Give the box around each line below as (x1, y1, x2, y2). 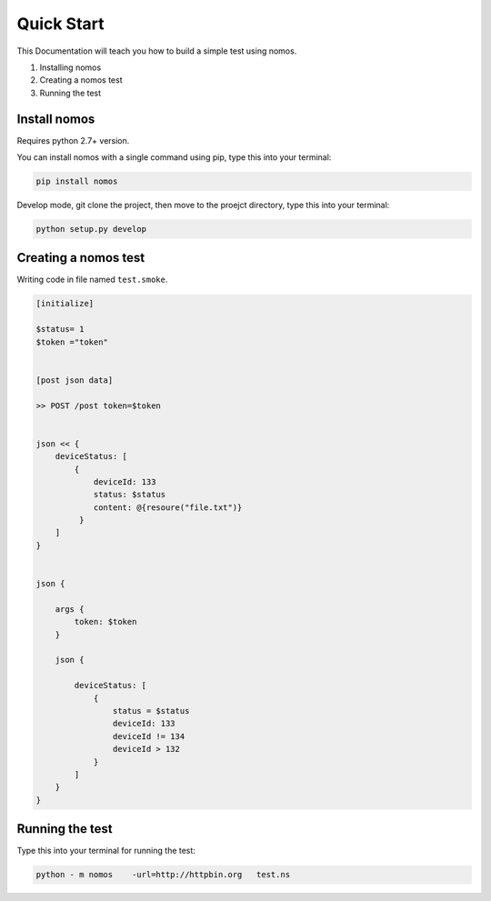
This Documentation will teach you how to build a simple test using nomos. (16, 45, 297, 56)
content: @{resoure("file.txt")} (93, 502, 243, 513)
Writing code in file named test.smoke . (16, 274, 168, 285)
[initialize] (35, 298, 95, 309)
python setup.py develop (35, 224, 147, 234)
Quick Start (16, 14, 105, 34)
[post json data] (35, 375, 114, 385)
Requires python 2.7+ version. (16, 135, 130, 145)
